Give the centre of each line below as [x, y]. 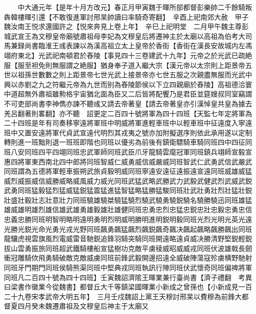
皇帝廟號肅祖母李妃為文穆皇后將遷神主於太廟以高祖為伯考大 [148, 36]
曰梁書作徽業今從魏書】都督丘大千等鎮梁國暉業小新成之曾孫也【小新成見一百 [128, 287]
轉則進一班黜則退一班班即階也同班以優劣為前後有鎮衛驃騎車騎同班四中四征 [125, 142]
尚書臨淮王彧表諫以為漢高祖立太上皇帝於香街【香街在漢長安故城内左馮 [138, 46]
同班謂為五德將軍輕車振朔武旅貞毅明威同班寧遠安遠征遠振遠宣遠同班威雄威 [125, 171]
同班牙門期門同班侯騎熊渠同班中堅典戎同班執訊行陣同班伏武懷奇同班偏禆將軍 [128, 267]
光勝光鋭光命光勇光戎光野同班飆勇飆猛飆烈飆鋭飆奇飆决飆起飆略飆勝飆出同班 [128, 229]
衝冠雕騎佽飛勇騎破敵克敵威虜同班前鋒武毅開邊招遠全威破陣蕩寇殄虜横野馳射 [128, 258]
